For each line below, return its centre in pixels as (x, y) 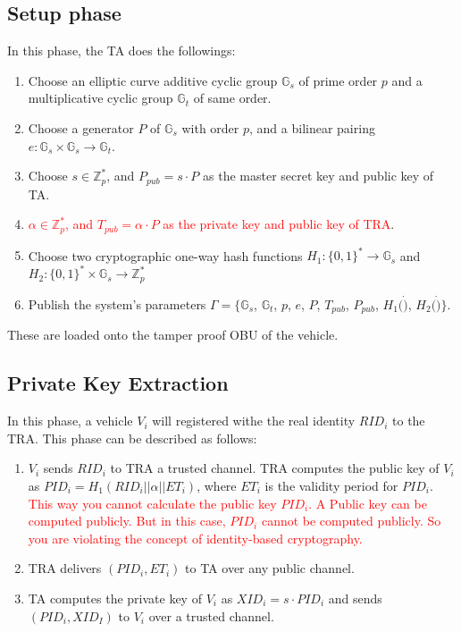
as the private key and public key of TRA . (279, 224)
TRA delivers (65, 568)
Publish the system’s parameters (117, 303)
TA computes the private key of (115, 598)
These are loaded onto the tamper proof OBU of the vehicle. (173, 335)
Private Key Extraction (118, 383)
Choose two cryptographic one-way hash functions (165, 255)
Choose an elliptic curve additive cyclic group (153, 80)
